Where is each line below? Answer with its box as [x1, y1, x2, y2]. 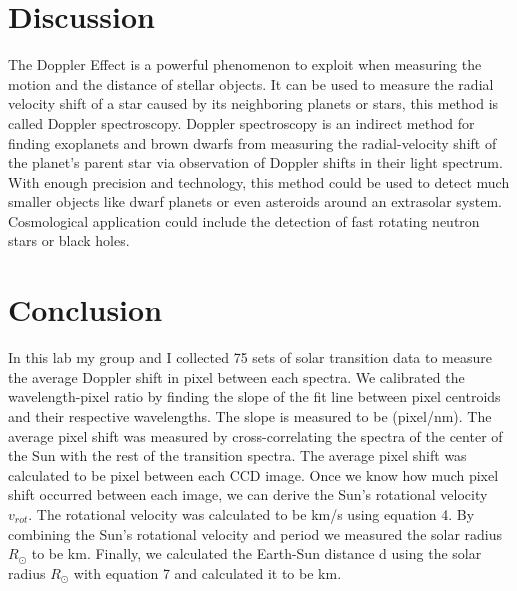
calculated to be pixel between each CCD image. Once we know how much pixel [8, 464, 499, 485]
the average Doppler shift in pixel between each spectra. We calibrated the [8, 366, 465, 387]
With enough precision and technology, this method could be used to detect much [8, 171, 510, 192]
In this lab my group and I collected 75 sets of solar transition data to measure [8, 347, 492, 368]
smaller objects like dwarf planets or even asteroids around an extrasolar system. [8, 191, 502, 212]
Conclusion [8, 289, 163, 330]
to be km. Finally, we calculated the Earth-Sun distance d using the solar [31, 543, 482, 564]
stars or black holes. [8, 230, 130, 251]
